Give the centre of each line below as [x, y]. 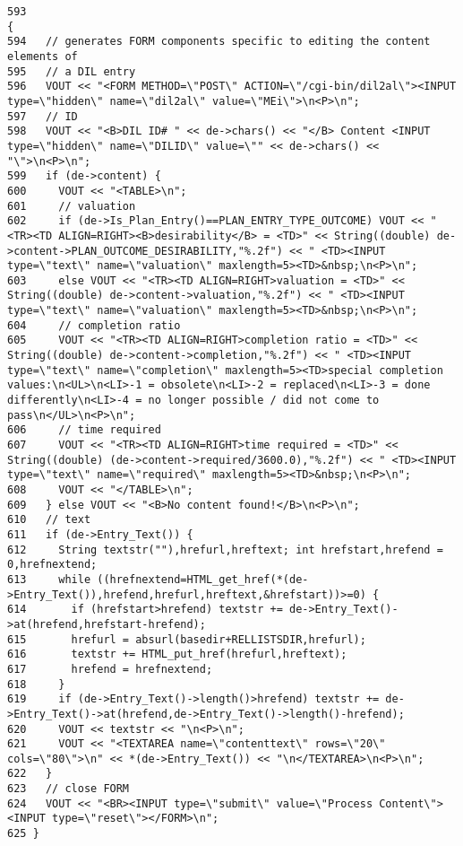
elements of [43, 56]
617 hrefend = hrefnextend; [110, 669]
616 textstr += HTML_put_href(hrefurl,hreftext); [177, 654]
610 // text [49, 520]
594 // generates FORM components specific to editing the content [219, 42]
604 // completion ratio [94, 325]
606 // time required [84, 430]
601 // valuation [72, 206]
